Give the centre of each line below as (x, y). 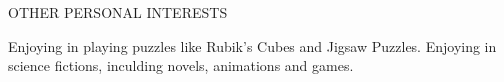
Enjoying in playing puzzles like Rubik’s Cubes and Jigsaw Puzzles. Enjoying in (252, 45)
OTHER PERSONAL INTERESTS (118, 12)
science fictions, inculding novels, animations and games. (181, 65)
